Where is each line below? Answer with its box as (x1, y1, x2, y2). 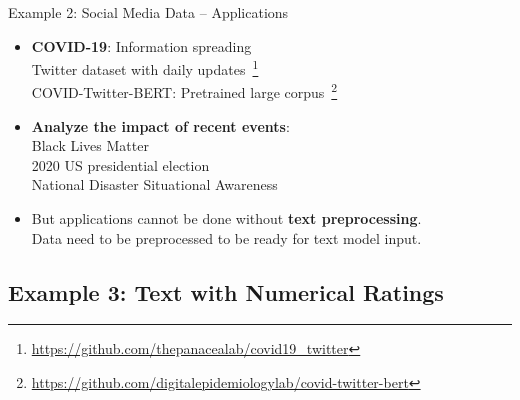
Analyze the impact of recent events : (31, 115, 290, 136)
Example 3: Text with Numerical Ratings (8, 276, 444, 307)
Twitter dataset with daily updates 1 (31, 56, 259, 79)
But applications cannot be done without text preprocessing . (31, 208, 422, 229)
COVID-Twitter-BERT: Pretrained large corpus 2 (31, 79, 338, 103)
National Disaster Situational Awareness (31, 174, 278, 195)
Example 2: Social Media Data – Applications (8, 2, 289, 22)
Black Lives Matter (31, 135, 149, 156)
